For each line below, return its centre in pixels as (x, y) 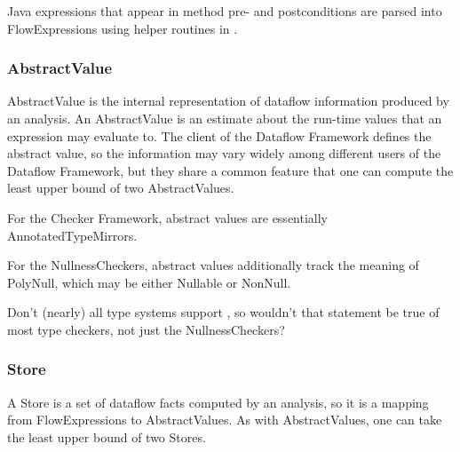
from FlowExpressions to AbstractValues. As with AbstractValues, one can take (225, 420)
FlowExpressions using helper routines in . (123, 28)
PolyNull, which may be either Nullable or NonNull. (149, 282)
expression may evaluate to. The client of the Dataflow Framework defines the (219, 135)
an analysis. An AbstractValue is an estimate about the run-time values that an (225, 118)
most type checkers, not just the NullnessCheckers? (146, 329)
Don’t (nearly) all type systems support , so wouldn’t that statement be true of (223, 312)
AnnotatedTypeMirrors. (72, 235)
